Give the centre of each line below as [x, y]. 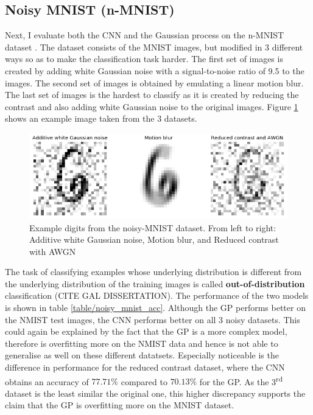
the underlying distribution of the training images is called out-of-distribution [155, 283]
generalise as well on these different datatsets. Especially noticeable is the [142, 355]
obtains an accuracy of [47, 381]
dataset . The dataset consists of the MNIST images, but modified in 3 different [154, 47]
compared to [144, 381]
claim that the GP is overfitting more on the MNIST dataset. [120, 405]
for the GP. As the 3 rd [241, 380]
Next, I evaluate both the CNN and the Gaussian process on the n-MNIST [145, 35]
